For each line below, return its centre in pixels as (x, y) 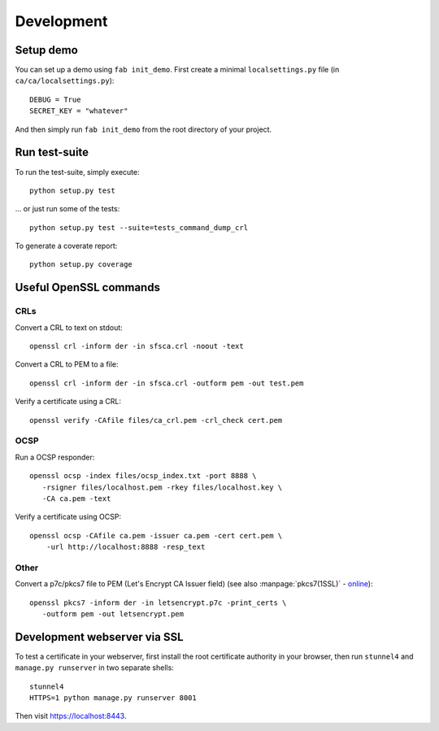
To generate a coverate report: (66, 246)
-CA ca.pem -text (76, 498)
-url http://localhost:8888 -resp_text (126, 547)
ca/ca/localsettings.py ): (65, 80)
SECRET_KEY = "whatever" (79, 111)
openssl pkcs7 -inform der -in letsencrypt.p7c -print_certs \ (158, 603)
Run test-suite (52, 152)
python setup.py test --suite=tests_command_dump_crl (139, 227)
